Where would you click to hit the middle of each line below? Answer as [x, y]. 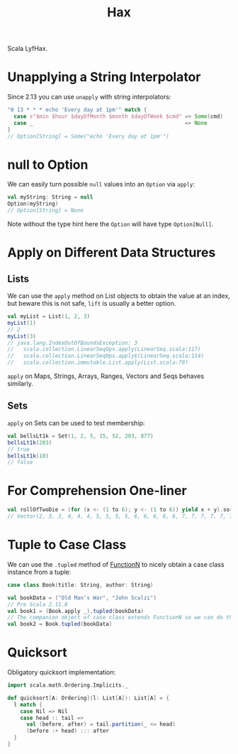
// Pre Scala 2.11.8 [38, 604]
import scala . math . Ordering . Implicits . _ [68, 685]
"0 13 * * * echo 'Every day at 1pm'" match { [77, 110]
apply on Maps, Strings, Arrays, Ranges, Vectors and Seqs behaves [106, 376]
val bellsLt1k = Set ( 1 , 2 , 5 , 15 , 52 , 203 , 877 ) [80, 436]
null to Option [48, 165]
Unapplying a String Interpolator [104, 77]
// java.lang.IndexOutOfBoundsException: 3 [73, 343]
